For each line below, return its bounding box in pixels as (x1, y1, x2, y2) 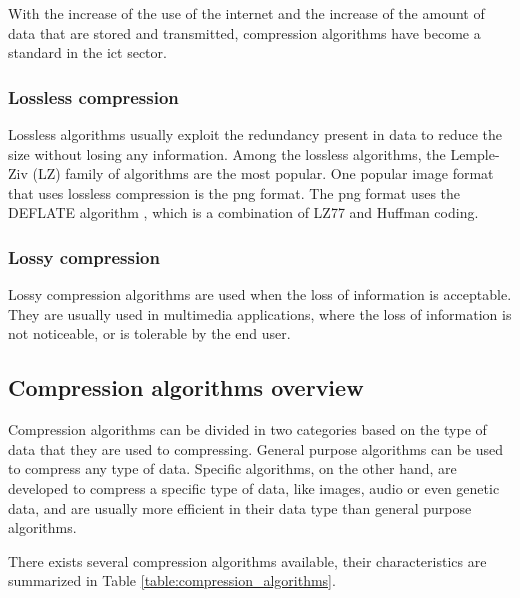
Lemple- (450, 143, 500, 164)
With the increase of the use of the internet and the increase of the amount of (8, 3, 485, 23)
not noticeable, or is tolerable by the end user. (8, 323, 291, 344)
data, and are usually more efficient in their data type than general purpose (8, 497, 472, 518)
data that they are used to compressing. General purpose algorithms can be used (8, 438, 504, 459)
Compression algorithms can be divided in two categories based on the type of (8, 419, 487, 440)
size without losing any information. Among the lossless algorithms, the (8, 143, 446, 164)
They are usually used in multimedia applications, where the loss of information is (8, 303, 512, 324)
